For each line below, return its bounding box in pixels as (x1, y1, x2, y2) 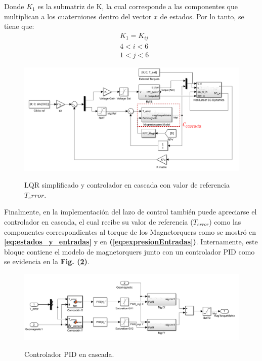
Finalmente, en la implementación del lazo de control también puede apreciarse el (4, 206, 257, 217)
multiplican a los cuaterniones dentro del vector (4, 11, 152, 21)
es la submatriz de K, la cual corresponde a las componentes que (37, 1, 238, 11)
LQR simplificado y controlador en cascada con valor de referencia (24, 179, 230, 190)
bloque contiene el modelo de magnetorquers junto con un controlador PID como (4, 246, 255, 257)
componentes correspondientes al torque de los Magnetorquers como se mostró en (4, 226, 256, 237)
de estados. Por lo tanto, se (160, 11, 244, 21)
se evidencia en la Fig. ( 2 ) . (4, 256, 90, 267)
